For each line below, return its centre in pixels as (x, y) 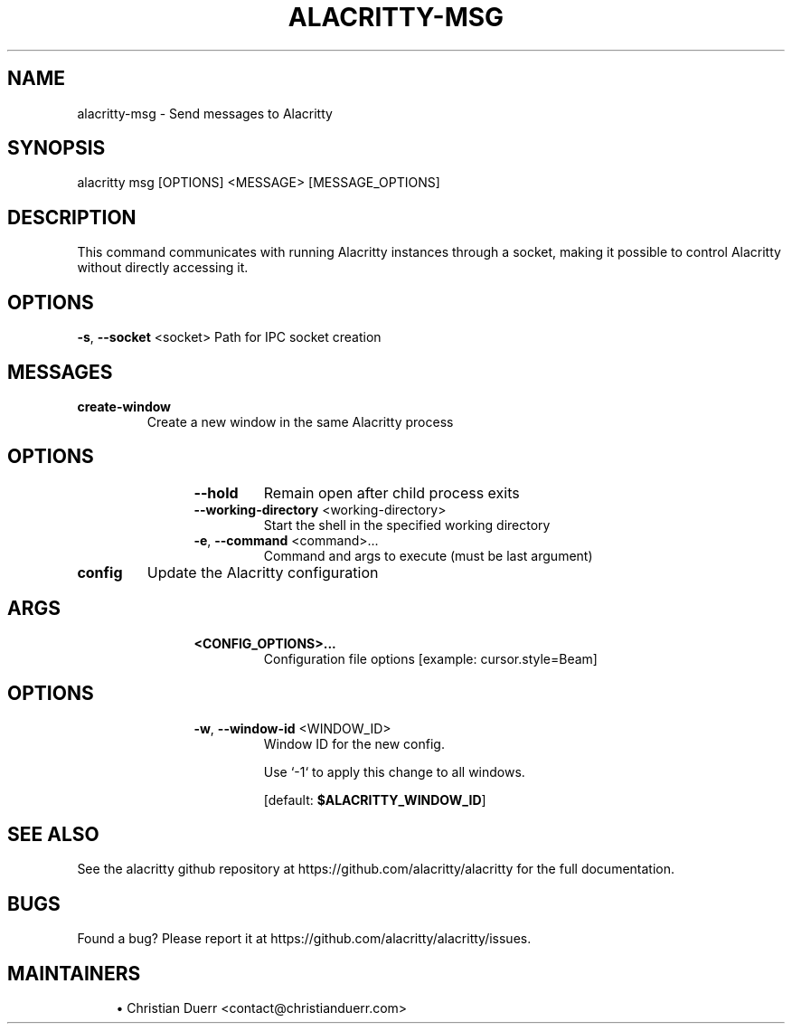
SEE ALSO (53, 834)
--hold (216, 492)
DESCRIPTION (72, 217)
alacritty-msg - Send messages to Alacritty (205, 113)
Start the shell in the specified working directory (407, 525)
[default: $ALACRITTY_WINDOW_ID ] (375, 799)
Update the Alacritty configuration (263, 572)
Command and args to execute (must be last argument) (428, 555)
